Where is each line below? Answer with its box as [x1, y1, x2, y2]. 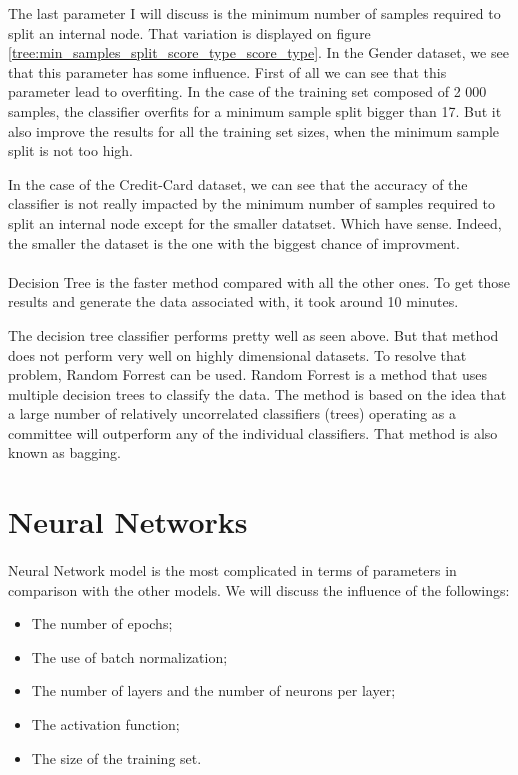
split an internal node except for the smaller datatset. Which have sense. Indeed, [8, 212, 502, 233]
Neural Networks [8, 501, 248, 542]
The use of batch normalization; [31, 646, 228, 667]
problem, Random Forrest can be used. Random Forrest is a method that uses [8, 364, 487, 385]
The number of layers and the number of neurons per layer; [31, 680, 396, 701]
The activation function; [31, 714, 180, 734]
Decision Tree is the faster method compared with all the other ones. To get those [8, 271, 510, 292]
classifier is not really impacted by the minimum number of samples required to [8, 193, 496, 214]
